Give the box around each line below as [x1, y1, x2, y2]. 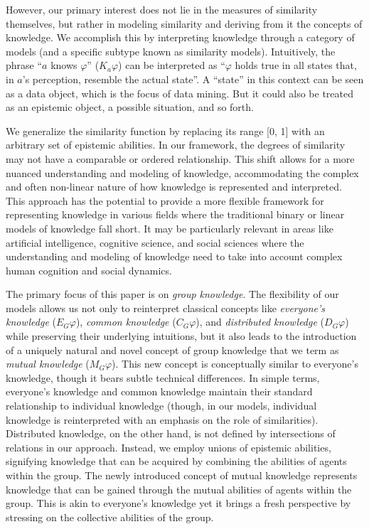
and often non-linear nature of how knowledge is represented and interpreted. [6, 179, 342, 194]
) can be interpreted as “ [118, 58, 225, 73]
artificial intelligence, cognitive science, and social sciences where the [6, 235, 304, 250]
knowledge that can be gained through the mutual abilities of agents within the [6, 481, 352, 496]
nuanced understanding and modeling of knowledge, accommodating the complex [6, 165, 359, 180]
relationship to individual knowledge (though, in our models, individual [6, 398, 317, 413]
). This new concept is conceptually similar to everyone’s [112, 356, 358, 371]
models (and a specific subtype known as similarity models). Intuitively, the [6, 43, 336, 58]
